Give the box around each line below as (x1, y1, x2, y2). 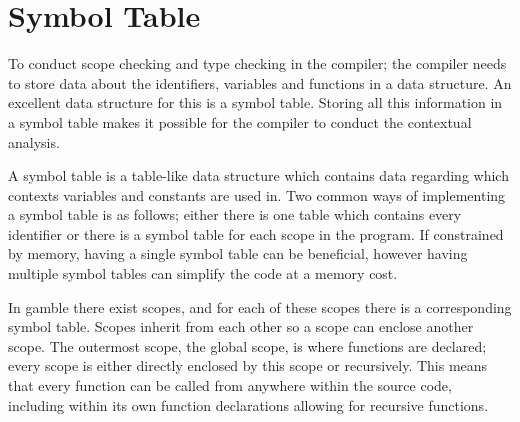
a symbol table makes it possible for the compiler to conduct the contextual (8, 111, 472, 132)
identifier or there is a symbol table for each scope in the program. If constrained (8, 223, 504, 244)
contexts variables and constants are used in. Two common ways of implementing (8, 184, 506, 205)
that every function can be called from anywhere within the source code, (8, 375, 452, 396)
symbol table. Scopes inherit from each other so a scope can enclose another (8, 316, 474, 337)
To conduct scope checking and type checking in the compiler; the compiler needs (8, 53, 507, 74)
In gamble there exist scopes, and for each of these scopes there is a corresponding (8, 296, 512, 317)
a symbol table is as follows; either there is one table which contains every (8, 204, 462, 225)
